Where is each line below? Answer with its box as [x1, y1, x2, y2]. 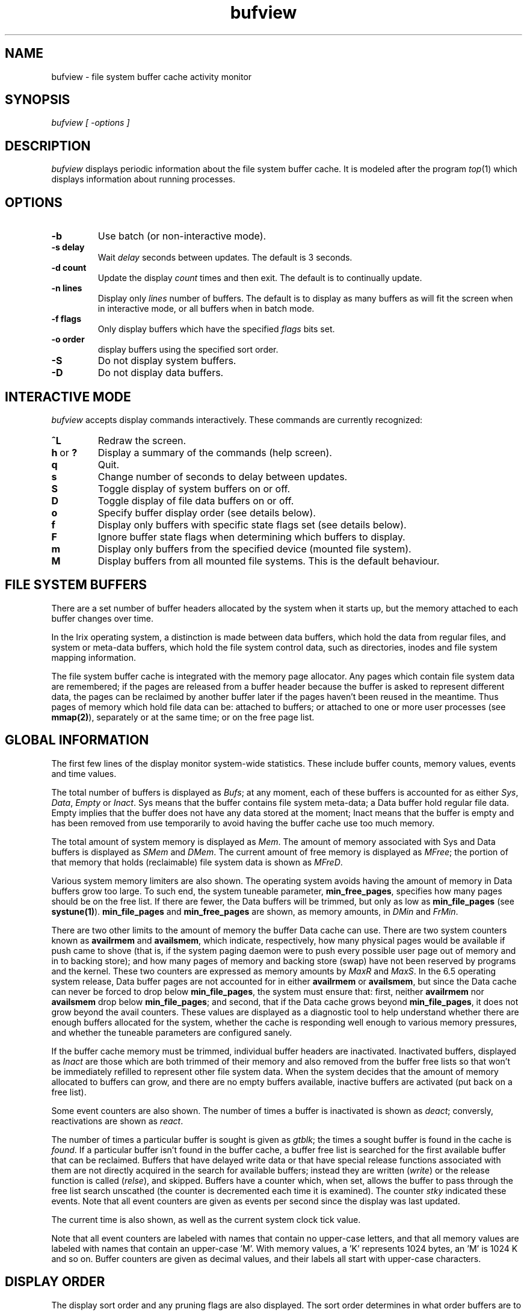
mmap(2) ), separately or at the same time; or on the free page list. [51, 711, 315, 722]
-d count [51, 262, 87, 273]
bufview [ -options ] [51, 117, 130, 128]
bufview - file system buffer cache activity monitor [51, 71, 252, 82]
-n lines [51, 283, 82, 294]
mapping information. [51, 652, 136, 663]
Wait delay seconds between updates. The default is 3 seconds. [97, 252, 353, 263]
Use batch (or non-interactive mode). [97, 230, 267, 243]
